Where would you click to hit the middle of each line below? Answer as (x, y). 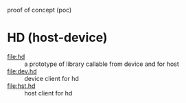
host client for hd (48, 93)
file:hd (16, 56)
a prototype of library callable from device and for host (102, 64)
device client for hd (51, 78)
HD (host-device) (57, 38)
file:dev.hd (22, 71)
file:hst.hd (21, 86)
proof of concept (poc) (39, 10)
